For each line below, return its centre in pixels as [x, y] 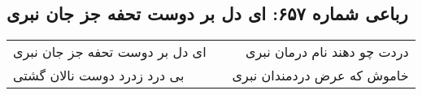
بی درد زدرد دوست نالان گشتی [99, 76]
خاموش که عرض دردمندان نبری [320, 76]
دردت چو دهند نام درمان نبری [327, 52]
